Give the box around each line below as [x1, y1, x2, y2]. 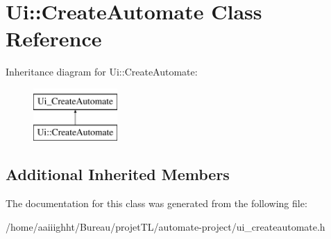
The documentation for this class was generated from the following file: [6, 196, 307, 211]
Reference [6, 24, 102, 53]
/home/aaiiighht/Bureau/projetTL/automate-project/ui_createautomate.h [6, 219, 325, 233]
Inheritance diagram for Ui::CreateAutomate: [6, 64, 198, 79]
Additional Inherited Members [6, 163, 230, 185]
